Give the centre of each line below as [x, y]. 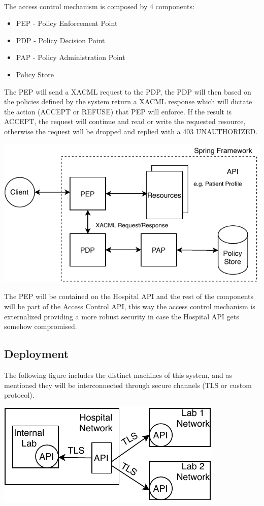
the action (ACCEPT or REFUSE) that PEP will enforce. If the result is [118, 111]
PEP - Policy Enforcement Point [67, 23]
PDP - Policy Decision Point [60, 40]
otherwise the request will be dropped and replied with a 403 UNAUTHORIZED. [131, 131]
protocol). [19, 395]
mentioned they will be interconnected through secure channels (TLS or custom [128, 385]
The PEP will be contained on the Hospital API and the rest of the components [129, 296]
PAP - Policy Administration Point [71, 57]
